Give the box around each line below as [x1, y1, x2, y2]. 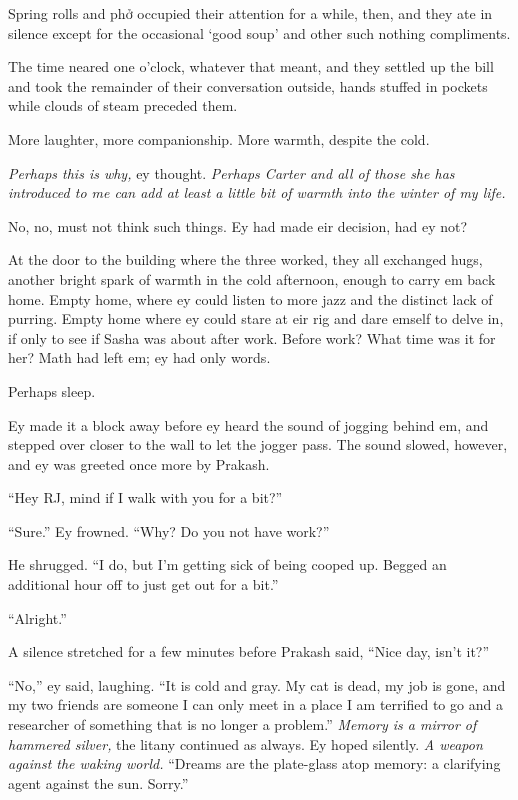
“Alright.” [8, 607, 67, 628]
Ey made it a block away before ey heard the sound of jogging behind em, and [8, 414, 489, 435]
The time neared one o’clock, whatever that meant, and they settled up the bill [8, 56, 494, 77]
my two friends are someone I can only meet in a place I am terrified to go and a [8, 694, 503, 715]
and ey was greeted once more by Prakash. [8, 453, 270, 474]
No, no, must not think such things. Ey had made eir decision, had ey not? [8, 215, 468, 236]
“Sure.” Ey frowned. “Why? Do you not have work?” [8, 520, 330, 541]
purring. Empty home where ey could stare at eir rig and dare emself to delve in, [8, 308, 504, 329]
